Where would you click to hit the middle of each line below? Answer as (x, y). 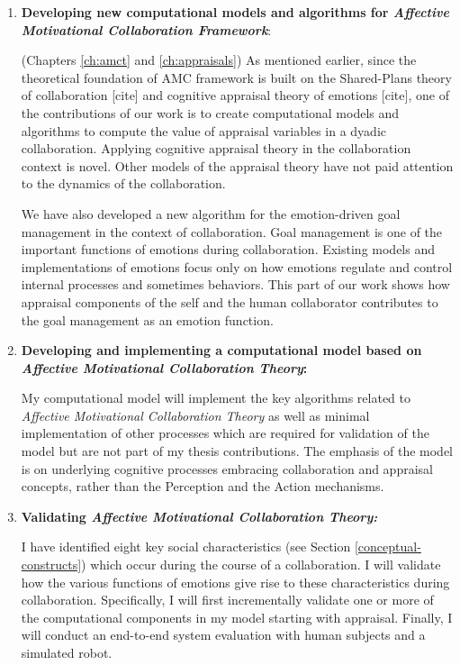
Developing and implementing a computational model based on (221, 350)
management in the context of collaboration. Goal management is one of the (232, 231)
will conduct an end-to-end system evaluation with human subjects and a (223, 635)
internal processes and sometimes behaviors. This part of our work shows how (235, 284)
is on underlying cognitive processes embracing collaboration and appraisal (227, 468)
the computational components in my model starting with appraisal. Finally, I (237, 617)
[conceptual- (388, 547)
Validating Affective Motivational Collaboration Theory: (199, 516)
